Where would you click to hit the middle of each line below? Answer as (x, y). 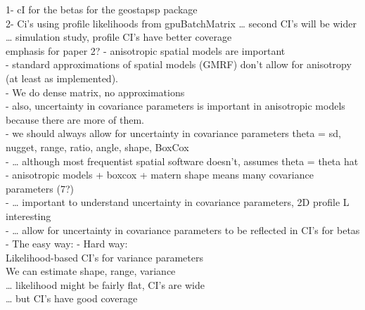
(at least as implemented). (62, 78)
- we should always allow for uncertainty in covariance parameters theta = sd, (173, 133)
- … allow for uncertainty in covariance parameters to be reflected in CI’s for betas (183, 230)
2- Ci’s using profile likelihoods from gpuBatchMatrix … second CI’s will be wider (181, 23)
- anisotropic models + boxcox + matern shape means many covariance (160, 175)
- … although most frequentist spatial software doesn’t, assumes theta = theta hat (182, 161)
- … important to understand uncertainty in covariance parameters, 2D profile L (178, 202)
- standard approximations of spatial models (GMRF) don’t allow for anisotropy (179, 64)
